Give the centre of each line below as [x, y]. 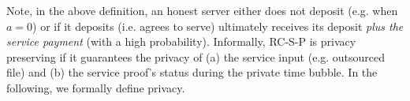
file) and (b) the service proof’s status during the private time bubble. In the [192, 72]
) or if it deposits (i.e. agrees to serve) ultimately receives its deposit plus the [218, 26]
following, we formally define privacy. [96, 87]
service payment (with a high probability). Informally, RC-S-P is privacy [181, 41]
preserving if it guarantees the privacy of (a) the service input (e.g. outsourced [196, 56]
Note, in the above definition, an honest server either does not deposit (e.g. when [202, 10]
